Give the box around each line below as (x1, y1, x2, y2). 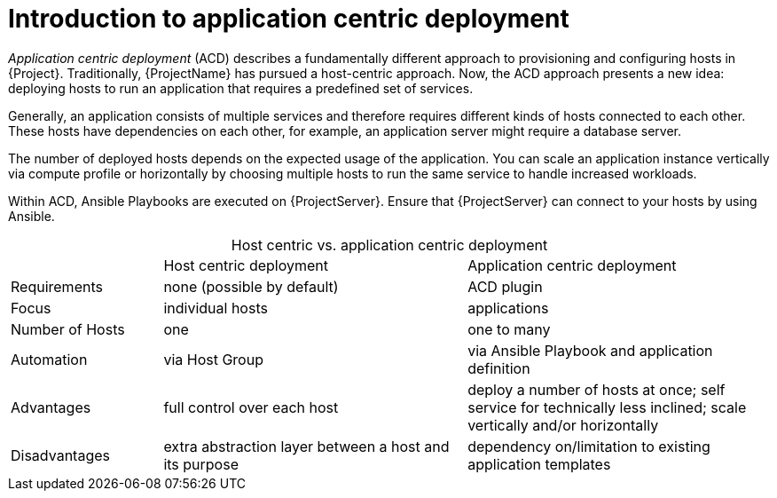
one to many (467, 320, 551, 338)
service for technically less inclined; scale (467, 398, 747, 416)
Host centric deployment (163, 256, 329, 274)
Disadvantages (11, 446, 110, 464)
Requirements (11, 277, 103, 296)
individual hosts (163, 298, 268, 317)
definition (467, 359, 530, 377)
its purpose (163, 455, 239, 473)
